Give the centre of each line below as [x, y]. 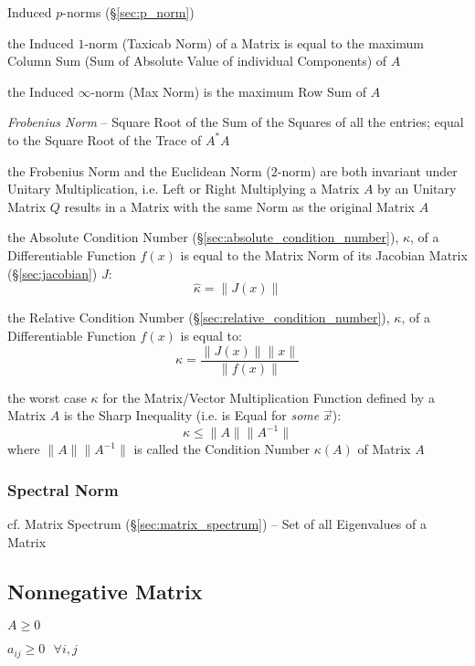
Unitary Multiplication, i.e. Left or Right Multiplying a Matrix [184, 189]
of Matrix [384, 449]
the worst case [47, 397]
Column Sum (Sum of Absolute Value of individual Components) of [197, 61]
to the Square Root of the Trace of [105, 139]
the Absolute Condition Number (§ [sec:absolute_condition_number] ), [203, 237]
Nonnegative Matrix [105, 591]
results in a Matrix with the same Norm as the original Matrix [240, 206]
